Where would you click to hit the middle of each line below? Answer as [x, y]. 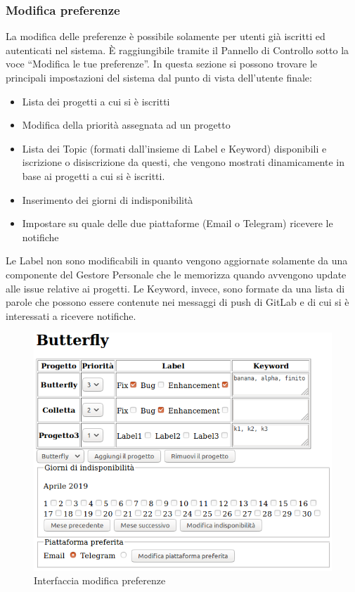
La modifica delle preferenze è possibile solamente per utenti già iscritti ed [166, 36]
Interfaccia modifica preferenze [100, 580]
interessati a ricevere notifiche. [71, 315]
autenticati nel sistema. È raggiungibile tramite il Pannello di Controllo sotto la [177, 50]
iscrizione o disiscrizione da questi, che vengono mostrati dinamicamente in [183, 162]
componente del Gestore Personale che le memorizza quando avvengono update [176, 274]
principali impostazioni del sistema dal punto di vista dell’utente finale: [159, 77]
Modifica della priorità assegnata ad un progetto [126, 125]
